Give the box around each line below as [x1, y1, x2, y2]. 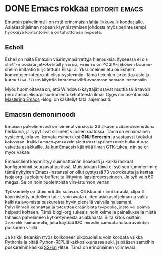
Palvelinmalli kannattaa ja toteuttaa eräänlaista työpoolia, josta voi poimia [5, 204, 150, 210]
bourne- [136, 61, 153, 67]
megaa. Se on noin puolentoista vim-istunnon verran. [5, 179, 111, 185]
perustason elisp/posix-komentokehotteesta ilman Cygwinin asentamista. [5, 91, 151, 97]
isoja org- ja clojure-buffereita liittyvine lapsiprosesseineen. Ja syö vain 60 [5, 174, 154, 180]
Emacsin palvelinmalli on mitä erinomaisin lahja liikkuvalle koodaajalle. [5, 19, 144, 25]
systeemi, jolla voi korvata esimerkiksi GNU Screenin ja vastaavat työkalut [5, 134, 153, 140]
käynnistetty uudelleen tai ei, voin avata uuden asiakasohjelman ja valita [5, 193, 148, 199]
